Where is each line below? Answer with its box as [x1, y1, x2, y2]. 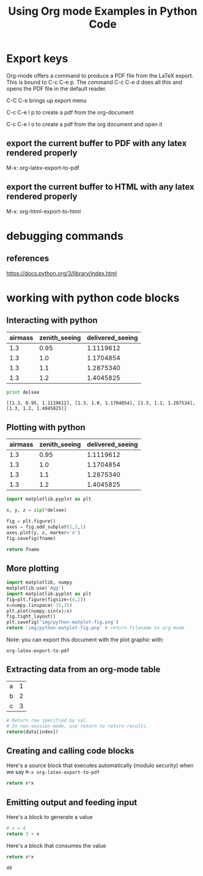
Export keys [6, 52, 68, 65]
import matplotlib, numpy [6, 579, 72, 585]
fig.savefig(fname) [6, 535, 56, 541]
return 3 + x [6, 831, 40, 837]
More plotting [6, 563, 59, 573]
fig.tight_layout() [6, 614, 56, 620]
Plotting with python [6, 422, 86, 432]
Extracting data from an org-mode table [6, 664, 161, 675]
